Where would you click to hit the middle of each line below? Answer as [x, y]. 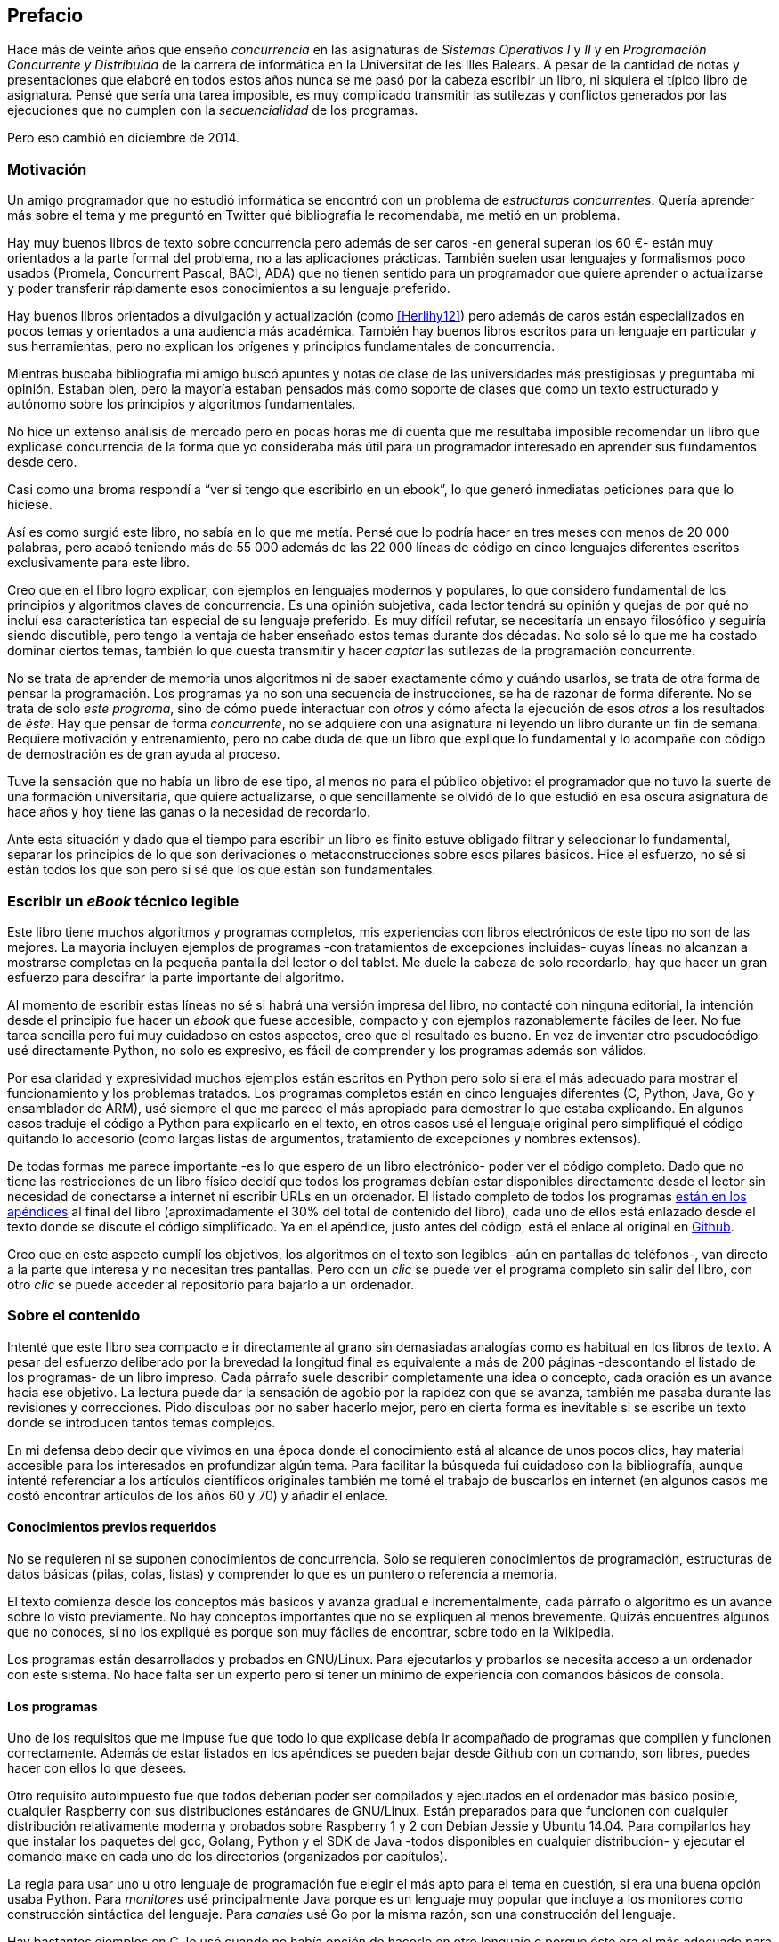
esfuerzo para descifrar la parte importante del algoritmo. [176, 977]
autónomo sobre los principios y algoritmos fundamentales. [182, 404]
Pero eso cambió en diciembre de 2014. [124, 138]
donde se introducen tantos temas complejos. [142, 1422]
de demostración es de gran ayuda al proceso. [144, 754]
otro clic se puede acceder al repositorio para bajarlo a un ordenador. [211, 1284]
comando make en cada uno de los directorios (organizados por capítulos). [227, 1857]
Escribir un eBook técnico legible [123, 901]
